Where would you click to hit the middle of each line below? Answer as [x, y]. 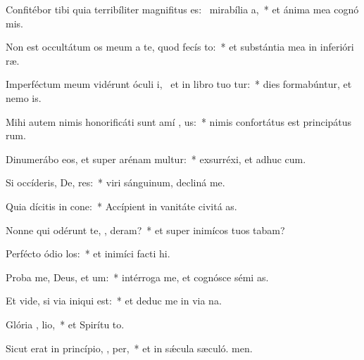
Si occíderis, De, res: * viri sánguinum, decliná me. [115, 182]
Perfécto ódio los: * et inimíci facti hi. [88, 253]
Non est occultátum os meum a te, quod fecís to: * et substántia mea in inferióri [180, 47]
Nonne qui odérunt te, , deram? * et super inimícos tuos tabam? [145, 230]
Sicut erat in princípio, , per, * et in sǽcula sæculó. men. [129, 348]
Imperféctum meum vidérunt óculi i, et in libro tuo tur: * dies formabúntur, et [179, 84]
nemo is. [24, 97]
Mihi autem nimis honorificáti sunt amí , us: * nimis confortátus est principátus [179, 121]
